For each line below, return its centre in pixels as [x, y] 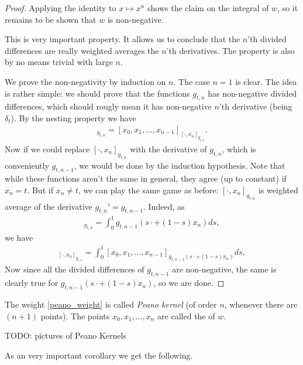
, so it [288, 8]
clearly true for [32, 283]
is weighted [278, 190]
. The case [192, 81]
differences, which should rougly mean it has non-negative [108, 106]
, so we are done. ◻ [189, 283]
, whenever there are [261, 304]
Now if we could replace [47, 149]
